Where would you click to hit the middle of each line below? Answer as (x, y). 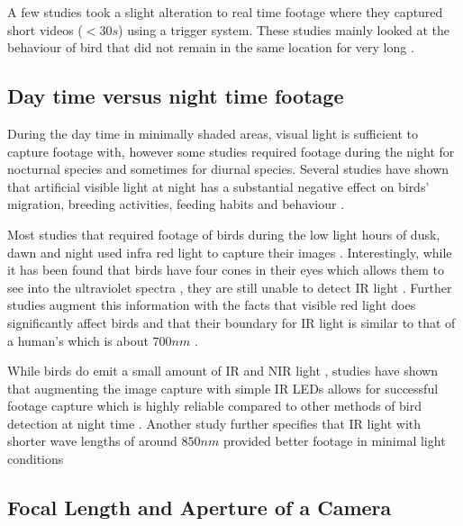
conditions (36, 459)
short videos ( (45, 29)
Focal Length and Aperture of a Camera (200, 508)
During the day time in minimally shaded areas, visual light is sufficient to (213, 133)
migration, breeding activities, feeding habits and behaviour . (176, 204)
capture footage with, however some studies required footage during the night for (231, 151)
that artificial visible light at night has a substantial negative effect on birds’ (218, 186)
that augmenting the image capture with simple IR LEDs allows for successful (223, 388)
